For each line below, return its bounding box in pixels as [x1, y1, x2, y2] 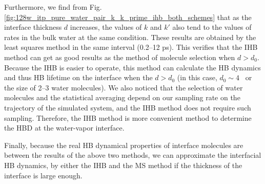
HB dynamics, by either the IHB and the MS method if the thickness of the [4, 159, 242, 170]
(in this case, [177, 72, 217, 83]
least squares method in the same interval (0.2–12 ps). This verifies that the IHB [4, 42, 258, 52]
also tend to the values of [172, 22, 252, 32]
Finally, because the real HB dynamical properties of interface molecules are [4, 139, 243, 150]
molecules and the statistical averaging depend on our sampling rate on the [4, 92, 240, 103]
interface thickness [4, 22, 62, 32]
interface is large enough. [4, 170, 83, 180]
